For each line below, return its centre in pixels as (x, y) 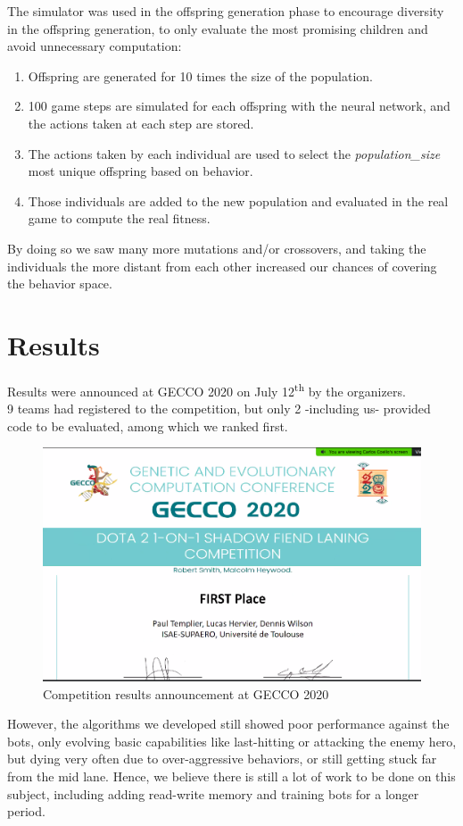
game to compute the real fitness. (119, 218)
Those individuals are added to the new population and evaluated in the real (238, 200)
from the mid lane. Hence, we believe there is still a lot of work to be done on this (231, 776)
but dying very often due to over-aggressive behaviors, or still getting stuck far (222, 759)
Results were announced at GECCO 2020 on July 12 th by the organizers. (207, 389)
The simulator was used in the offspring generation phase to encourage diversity (226, 11)
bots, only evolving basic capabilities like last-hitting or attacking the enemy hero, (232, 741)
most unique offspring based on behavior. (141, 171)
